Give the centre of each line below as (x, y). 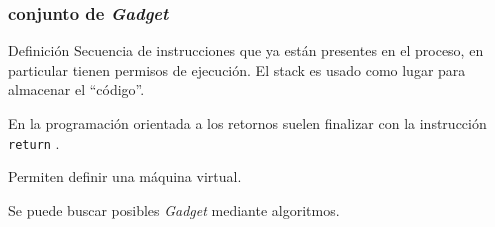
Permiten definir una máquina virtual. (125, 176)
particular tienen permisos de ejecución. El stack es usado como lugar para (237, 69)
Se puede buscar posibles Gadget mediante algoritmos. (174, 209)
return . (34, 142)
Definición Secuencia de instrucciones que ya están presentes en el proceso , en (246, 50)
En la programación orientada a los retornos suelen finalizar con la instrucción (247, 123)
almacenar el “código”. (76, 89)
